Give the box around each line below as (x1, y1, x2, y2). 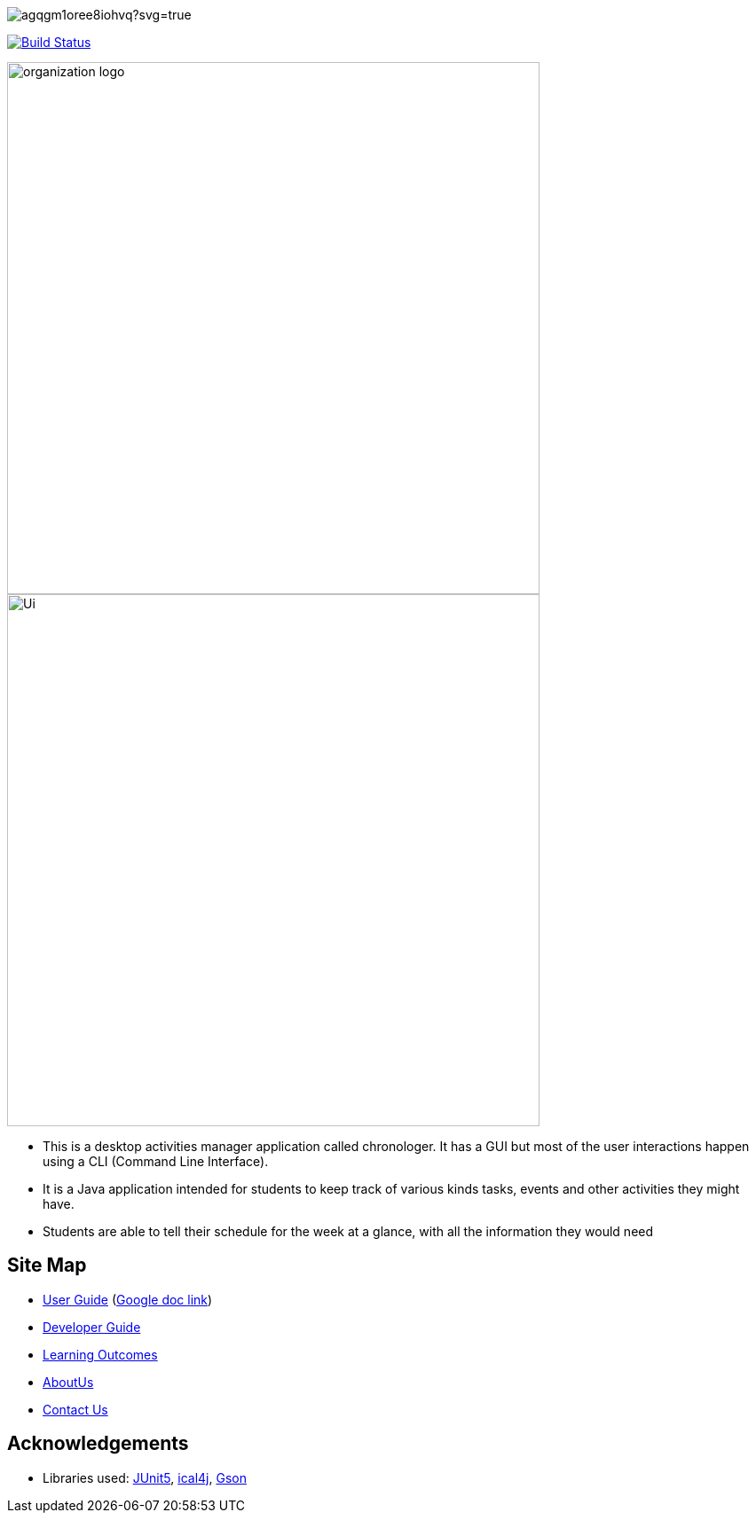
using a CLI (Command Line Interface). (43, 1154, 269, 1169)
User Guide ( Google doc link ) (43, 1291, 213, 1307)
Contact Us (43, 1401, 108, 1417)
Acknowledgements (7, 1432, 189, 1455)
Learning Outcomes (43, 1346, 158, 1362)
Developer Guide (43, 1319, 141, 1335)
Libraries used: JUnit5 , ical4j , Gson (43, 1469, 247, 1485)
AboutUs (43, 1374, 94, 1390)
